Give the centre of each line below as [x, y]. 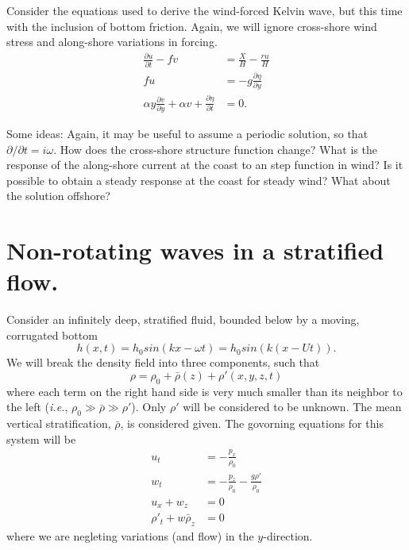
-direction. [288, 535]
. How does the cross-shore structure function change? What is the [215, 149]
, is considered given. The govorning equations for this [252, 423]
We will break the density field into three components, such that [163, 362]
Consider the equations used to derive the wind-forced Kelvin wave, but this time [204, 10]
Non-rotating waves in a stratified [195, 250]
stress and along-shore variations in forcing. [112, 42]
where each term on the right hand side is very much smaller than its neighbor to [204, 391]
